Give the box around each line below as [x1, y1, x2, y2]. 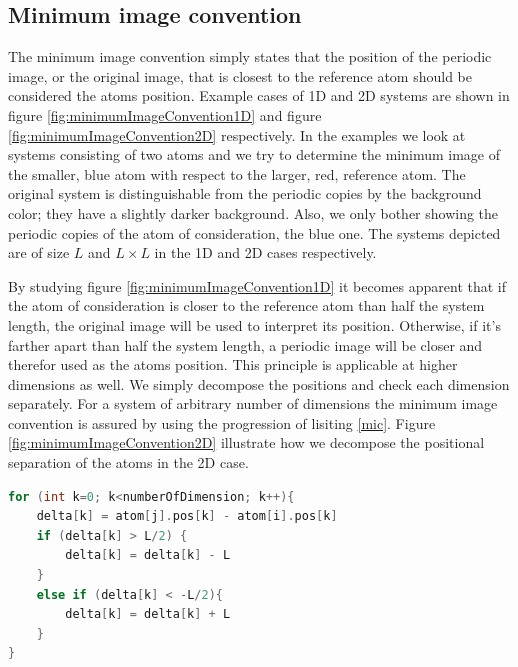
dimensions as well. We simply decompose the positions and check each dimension [8, 373, 510, 394]
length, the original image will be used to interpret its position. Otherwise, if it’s [8, 314, 501, 335]
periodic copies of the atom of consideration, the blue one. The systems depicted [8, 222, 501, 243]
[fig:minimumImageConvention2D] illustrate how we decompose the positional [8, 432, 485, 453]
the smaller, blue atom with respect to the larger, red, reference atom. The [8, 163, 466, 184]
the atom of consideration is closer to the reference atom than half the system [8, 295, 485, 316]
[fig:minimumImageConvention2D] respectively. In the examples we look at [8, 124, 466, 145]
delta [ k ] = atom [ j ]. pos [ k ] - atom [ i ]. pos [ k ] [36, 509, 338, 524]
